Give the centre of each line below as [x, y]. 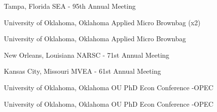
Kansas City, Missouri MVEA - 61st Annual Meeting [83, 71]
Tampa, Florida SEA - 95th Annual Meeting [70, 6]
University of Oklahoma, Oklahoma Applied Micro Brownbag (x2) [102, 22]
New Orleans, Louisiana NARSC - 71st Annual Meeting [87, 55]
